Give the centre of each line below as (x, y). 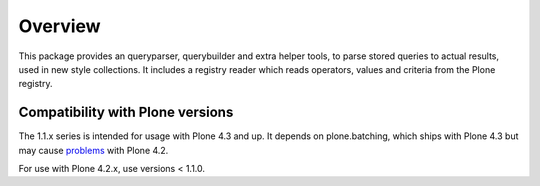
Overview (59, 26)
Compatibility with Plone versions (126, 112)
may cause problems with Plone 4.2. (93, 150)
